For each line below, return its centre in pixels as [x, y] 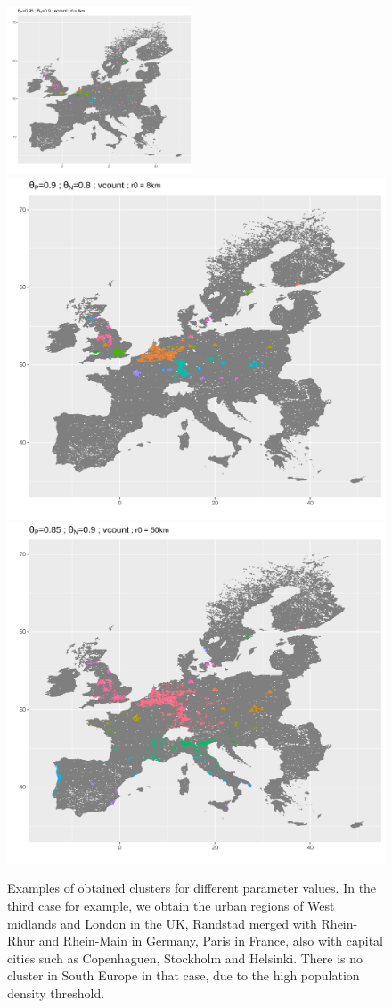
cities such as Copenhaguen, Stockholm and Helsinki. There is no [185, 958]
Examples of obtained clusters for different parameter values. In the [192, 888]
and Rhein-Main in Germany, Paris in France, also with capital [211, 941]
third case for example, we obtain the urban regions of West [171, 905]
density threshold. [56, 992]
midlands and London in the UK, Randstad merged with [162, 923]
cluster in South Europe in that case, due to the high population [184, 975]
